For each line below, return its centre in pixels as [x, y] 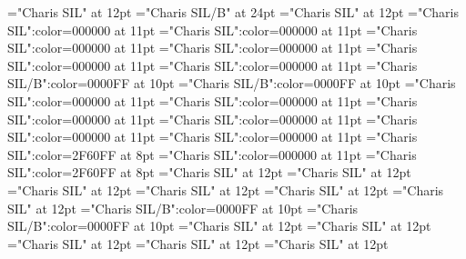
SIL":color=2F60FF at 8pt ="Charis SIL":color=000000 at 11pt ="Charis [212, 154]
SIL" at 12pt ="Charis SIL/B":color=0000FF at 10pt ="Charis [183, 208]
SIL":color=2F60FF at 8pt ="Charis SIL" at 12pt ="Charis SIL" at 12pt [209, 172]
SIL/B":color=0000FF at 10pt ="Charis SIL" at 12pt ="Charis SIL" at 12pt [219, 226]
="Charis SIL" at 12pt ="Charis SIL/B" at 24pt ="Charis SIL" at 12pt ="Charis [233, 12]
